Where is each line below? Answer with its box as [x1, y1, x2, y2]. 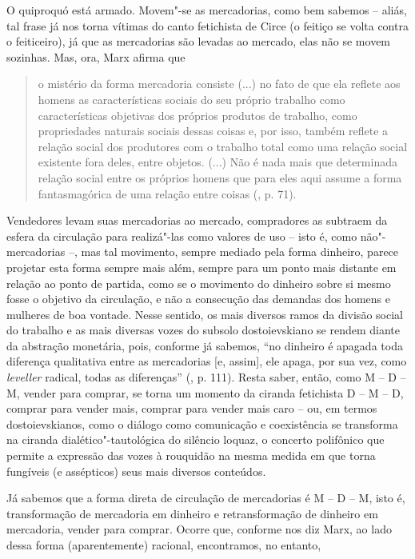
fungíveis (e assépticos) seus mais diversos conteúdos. [6, 462, 266, 479]
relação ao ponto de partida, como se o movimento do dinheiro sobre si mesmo [6, 274, 391, 291]
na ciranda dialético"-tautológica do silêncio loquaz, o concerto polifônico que [6, 431, 385, 448]
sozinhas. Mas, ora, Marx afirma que [6, 48, 186, 65]
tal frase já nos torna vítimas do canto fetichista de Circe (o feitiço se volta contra [6, 17, 409, 34]
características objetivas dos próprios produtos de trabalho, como [38, 106, 357, 123]
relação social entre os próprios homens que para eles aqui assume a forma [38, 169, 402, 186]
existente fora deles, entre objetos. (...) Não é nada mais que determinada [38, 154, 397, 170]
